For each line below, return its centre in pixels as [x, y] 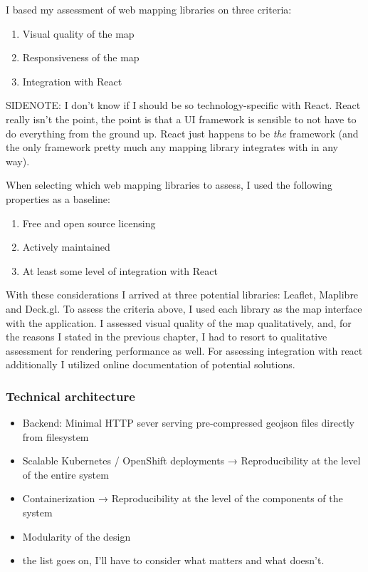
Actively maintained [66, 247]
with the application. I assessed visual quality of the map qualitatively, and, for [179, 322]
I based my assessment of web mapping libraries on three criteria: [149, 9]
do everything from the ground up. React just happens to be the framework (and [182, 133]
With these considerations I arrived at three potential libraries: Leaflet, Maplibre [182, 295]
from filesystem [56, 436]
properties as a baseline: [58, 198]
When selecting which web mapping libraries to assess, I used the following [169, 185]
